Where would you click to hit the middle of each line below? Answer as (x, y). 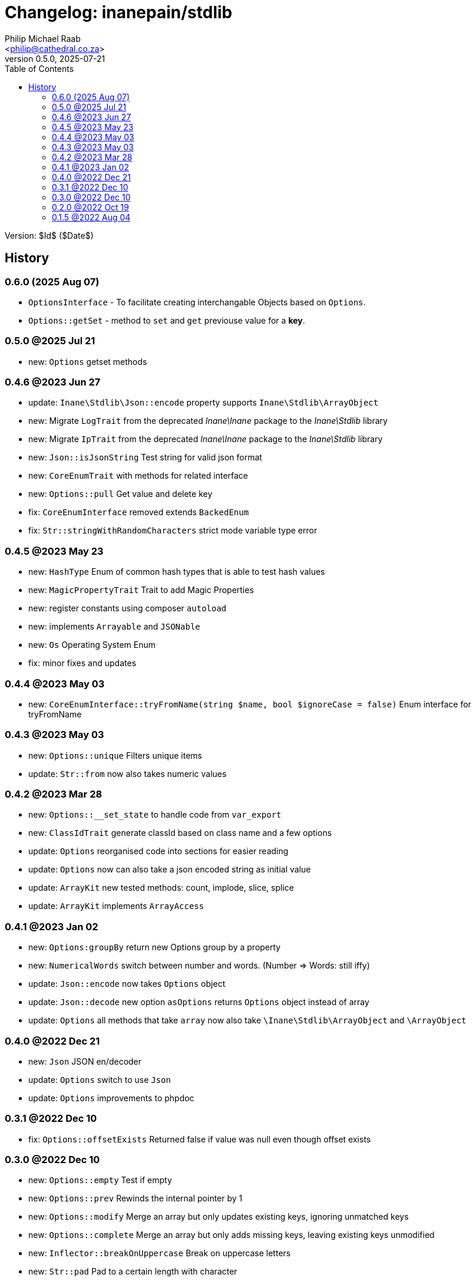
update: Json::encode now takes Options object (127, 984)
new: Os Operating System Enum (92, 645)
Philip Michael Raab (43, 38)
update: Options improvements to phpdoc (111, 1098)
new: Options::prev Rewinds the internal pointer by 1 (135, 1198)
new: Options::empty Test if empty (100, 1180)
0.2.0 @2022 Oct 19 (90, 207)
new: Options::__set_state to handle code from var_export (155, 815)
